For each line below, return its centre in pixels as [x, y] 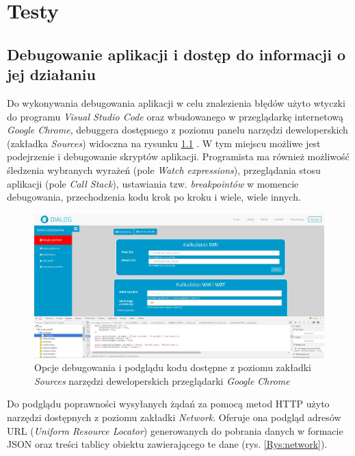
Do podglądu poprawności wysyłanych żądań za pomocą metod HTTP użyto [168, 404]
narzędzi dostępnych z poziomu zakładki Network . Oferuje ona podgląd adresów [174, 417]
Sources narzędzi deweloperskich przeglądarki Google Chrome [162, 380]
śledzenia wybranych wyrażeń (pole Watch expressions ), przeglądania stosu [164, 169]
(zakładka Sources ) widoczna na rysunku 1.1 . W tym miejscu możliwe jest [164, 143]
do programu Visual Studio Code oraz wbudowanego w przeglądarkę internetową [175, 116]
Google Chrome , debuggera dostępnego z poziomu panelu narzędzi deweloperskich [177, 130]
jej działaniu [51, 74]
